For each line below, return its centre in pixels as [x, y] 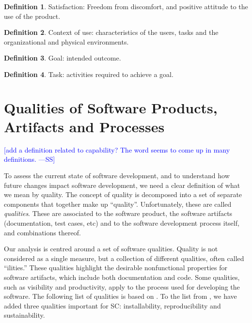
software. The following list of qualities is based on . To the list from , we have [120, 296]
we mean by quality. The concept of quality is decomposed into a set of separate [123, 194]
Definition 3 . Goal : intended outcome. [63, 58]
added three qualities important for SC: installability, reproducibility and [112, 305]
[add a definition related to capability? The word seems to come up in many [117, 149]
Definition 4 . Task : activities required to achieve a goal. [89, 74]
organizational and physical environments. [66, 41]
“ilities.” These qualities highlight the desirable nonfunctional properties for [116, 268]
